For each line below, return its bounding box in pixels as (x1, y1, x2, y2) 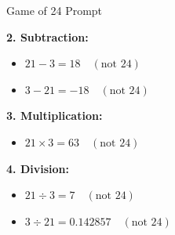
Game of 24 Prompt (6, 2, 103, 18)
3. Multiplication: (6, 107, 103, 124)
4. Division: (6, 160, 69, 176)
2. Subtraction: (6, 28, 89, 45)
